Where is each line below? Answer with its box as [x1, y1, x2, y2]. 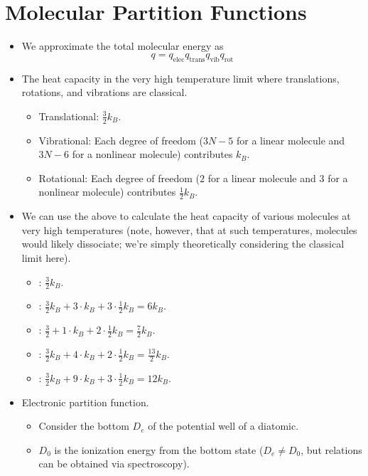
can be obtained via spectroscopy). [38, 456, 190, 471]
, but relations [301, 442, 362, 457]
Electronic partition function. [21, 394, 149, 409]
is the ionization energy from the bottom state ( [54, 442, 264, 457]
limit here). [21, 250, 71, 265]
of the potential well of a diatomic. [148, 418, 299, 433]
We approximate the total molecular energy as [21, 38, 224, 53]
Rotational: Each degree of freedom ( [38, 170, 200, 185]
